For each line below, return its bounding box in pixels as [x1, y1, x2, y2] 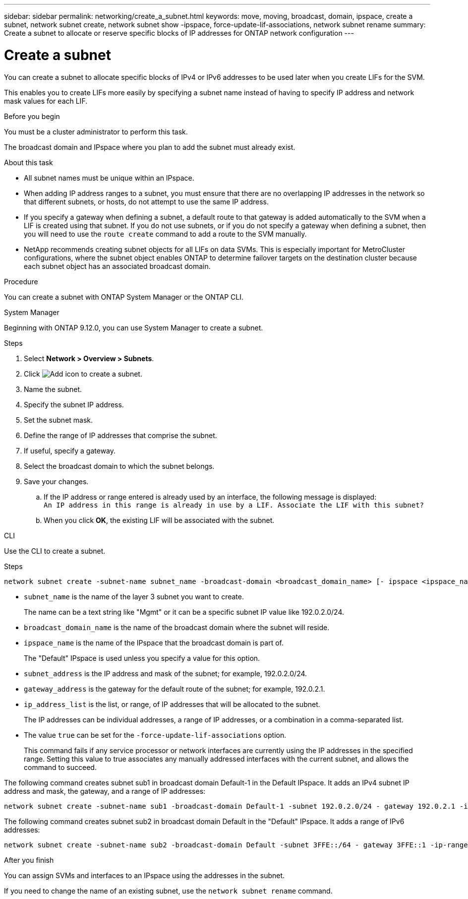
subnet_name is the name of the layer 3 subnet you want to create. [24, 592, 244, 601]
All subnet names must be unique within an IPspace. [24, 173, 194, 182]
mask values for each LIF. [4, 96, 88, 105]
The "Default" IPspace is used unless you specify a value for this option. [24, 653, 260, 662]
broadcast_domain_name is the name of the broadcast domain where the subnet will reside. [24, 623, 330, 632]
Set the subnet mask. [24, 415, 93, 424]
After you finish [4, 855, 54, 864]
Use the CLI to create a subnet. [4, 546, 106, 555]
